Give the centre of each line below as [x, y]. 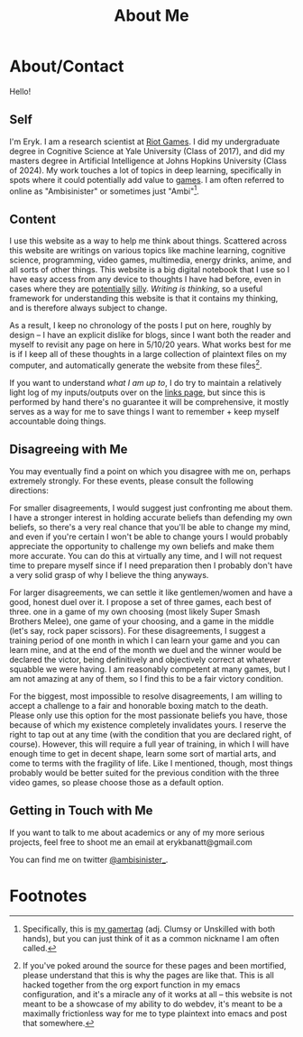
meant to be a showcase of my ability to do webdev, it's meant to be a [152, 1004]
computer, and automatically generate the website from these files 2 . [136, 364]
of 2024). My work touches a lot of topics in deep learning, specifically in [146, 170]
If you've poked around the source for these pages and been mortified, [154, 966]
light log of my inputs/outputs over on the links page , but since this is [138, 392]
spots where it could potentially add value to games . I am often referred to [147, 179]
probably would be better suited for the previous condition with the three [144, 773]
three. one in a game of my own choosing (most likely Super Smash [135, 611]
